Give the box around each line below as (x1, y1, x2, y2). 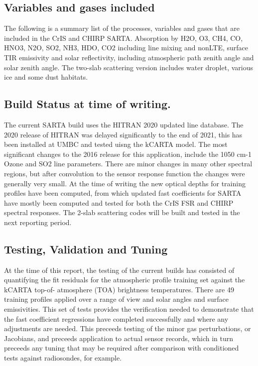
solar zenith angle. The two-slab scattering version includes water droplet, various (4, 62, 254, 72)
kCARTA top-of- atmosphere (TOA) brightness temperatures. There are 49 (4, 284, 234, 294)
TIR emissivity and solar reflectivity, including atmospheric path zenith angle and (4, 52, 254, 62)
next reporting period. (4, 217, 72, 227)
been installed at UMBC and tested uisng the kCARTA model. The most (4, 139, 228, 149)
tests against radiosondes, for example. (4, 353, 122, 363)
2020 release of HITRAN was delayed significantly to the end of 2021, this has (4, 129, 243, 139)
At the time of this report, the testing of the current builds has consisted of (4, 264, 235, 275)
